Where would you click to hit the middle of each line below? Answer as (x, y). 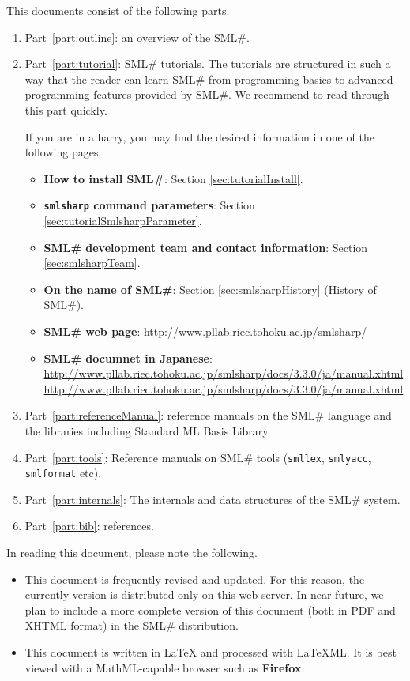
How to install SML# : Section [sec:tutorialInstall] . (173, 178)
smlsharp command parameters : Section (149, 205)
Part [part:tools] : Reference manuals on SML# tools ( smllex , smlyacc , (198, 457)
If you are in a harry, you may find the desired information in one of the (199, 136)
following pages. (63, 152)
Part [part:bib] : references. (89, 526)
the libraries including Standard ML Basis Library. (148, 430)
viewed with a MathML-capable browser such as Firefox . (165, 667)
